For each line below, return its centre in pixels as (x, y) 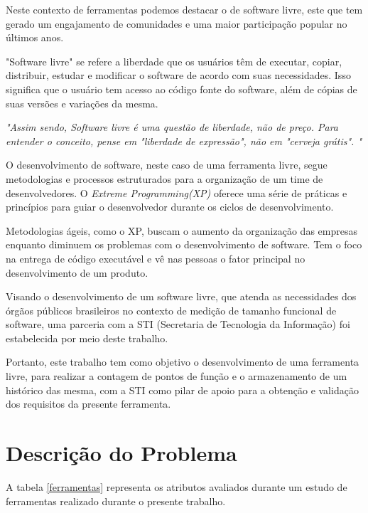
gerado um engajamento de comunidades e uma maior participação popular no (177, 23)
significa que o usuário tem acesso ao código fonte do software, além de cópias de (182, 89)
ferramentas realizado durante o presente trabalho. (116, 501)
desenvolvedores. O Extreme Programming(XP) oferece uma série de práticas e (177, 192)
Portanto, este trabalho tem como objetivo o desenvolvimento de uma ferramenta (183, 362)
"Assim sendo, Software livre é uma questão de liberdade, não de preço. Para (172, 127)
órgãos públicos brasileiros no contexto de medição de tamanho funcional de (171, 310)
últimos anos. (35, 37)
